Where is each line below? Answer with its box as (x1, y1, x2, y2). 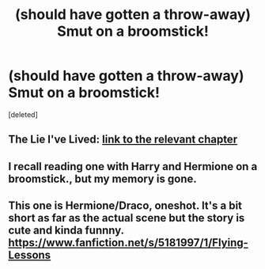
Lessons (8, 248, 51, 262)
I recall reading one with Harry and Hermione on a (8, 160, 258, 173)
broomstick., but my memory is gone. (8, 172, 198, 185)
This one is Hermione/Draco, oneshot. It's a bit (8, 199, 243, 213)
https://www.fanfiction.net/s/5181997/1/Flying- (8, 236, 249, 250)
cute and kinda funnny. (8, 224, 124, 237)
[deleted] (8, 109, 38, 119)
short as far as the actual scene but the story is (8, 211, 245, 225)
